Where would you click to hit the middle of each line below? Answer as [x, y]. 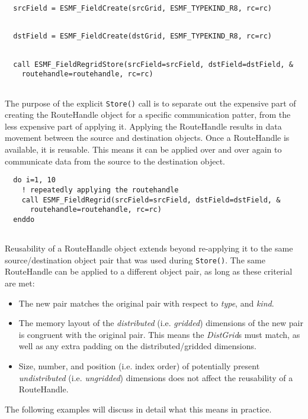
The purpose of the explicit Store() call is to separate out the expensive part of [150, 103]
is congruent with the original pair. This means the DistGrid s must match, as [159, 334]
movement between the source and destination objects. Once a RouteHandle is [147, 138]
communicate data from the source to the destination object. [115, 161]
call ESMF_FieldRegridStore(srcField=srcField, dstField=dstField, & [153, 64]
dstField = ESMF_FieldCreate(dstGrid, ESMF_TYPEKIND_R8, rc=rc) [143, 36]
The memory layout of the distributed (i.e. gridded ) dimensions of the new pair [161, 323]
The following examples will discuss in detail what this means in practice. [138, 409]
